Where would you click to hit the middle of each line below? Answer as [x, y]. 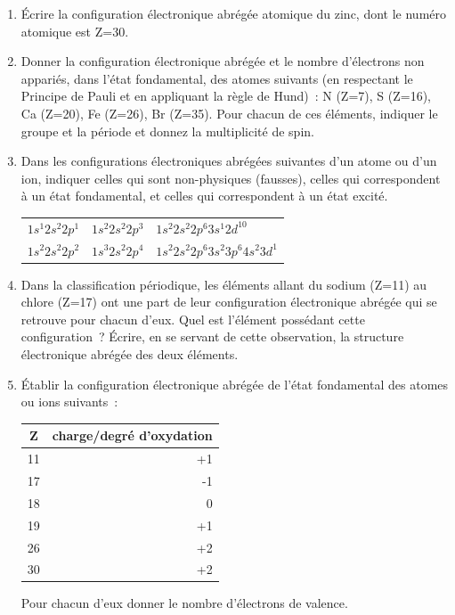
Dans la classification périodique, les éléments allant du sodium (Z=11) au [224, 284]
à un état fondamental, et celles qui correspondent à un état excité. [204, 196]
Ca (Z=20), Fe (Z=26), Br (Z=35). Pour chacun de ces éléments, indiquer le [229, 113]
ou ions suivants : [69, 402]
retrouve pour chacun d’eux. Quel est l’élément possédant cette [193, 319]
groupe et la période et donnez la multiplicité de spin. [167, 131]
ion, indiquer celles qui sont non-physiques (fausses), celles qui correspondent [231, 178]
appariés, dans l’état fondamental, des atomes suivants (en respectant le [217, 78]
